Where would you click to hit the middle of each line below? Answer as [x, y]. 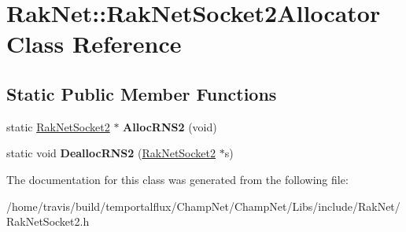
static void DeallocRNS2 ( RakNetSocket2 [111, 153]
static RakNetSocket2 [58, 126]
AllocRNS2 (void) [170, 126]
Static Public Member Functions [142, 93]
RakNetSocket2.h [48, 221]
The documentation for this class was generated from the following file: [177, 179]
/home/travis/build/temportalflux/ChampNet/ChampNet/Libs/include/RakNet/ [203, 206]
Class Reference [94, 44]
